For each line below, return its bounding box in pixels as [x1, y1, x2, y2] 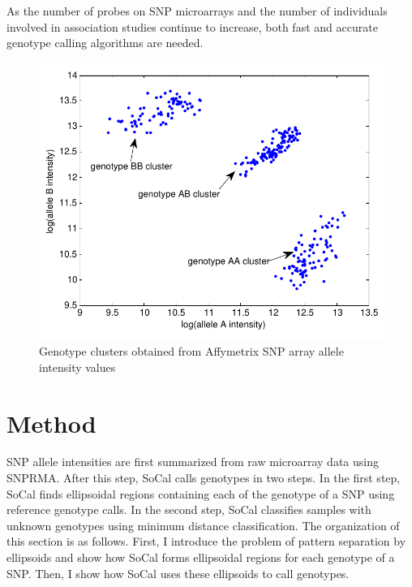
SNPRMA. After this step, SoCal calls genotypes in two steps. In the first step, [6, 469, 401, 486]
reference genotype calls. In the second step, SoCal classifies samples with [6, 501, 371, 518]
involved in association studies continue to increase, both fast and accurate [6, 18, 378, 35]
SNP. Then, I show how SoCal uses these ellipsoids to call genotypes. [6, 564, 350, 581]
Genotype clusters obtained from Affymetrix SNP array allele [39, 343, 344, 360]
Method [6, 406, 97, 439]
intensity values [39, 358, 116, 375]
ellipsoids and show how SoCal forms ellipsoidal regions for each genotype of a [6, 549, 395, 566]
